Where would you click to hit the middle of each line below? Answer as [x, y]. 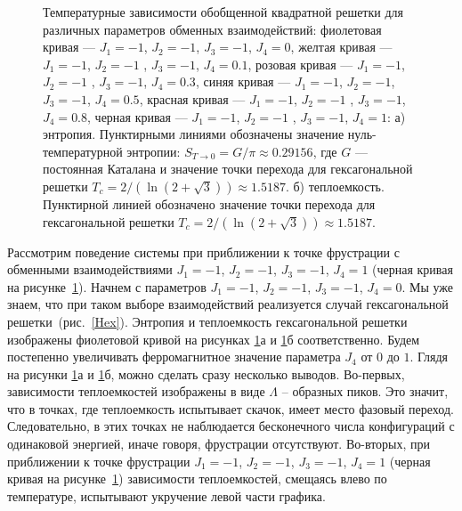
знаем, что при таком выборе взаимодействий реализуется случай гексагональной [228, 304]
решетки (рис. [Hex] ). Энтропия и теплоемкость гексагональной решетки [207, 321]
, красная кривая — [192, 98]
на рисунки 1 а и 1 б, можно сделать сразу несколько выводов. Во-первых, [206, 373]
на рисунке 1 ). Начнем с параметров [107, 286]
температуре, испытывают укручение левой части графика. [166, 495]
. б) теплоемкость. [335, 186]
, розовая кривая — [300, 64]
